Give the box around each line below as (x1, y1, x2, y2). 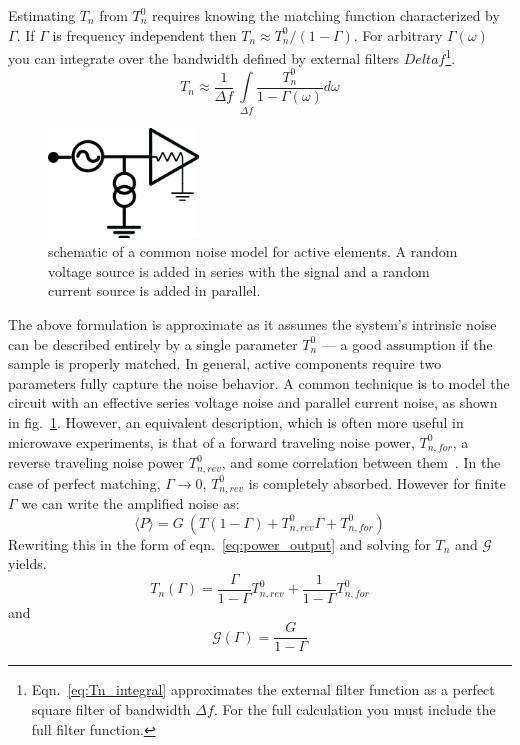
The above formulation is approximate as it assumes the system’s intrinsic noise (8, 314, 497, 335)
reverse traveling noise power (8, 452, 185, 473)
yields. (8, 553, 47, 574)
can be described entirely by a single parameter (8, 333, 298, 354)
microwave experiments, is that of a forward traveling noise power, (8, 431, 415, 452)
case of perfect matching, (8, 472, 161, 493)
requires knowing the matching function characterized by (151, 5, 500, 25)
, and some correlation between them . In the (221, 452, 501, 473)
